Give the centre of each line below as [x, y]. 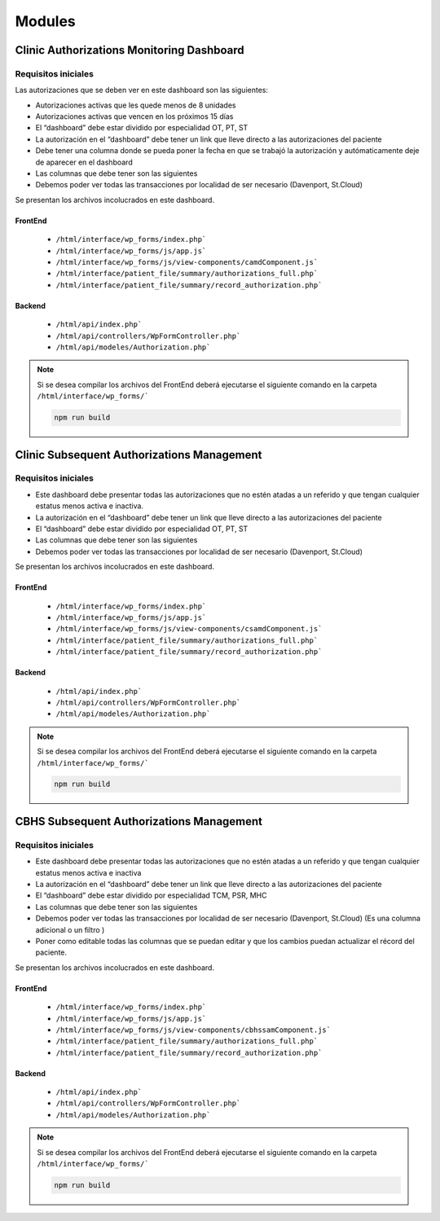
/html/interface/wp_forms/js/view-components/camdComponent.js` [187, 262]
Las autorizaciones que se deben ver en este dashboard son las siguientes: [142, 90]
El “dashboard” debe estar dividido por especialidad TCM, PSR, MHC [151, 895]
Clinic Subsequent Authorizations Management [139, 455]
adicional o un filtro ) [70, 929]
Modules [46, 21]
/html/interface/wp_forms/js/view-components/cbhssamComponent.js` [194, 1030]
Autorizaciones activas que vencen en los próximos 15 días [134, 116]
